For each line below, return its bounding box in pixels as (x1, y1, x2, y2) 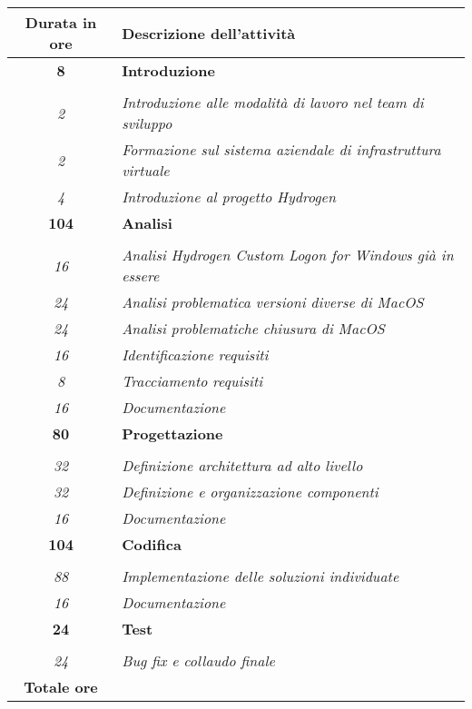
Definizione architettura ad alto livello (122, 455, 363, 476)
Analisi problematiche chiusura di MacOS (122, 318, 385, 339)
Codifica (122, 534, 182, 555)
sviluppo (122, 113, 172, 133)
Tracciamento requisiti (122, 370, 263, 391)
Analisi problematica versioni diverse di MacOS (122, 291, 424, 312)
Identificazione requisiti (122, 344, 269, 365)
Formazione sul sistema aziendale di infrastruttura (122, 139, 441, 160)
